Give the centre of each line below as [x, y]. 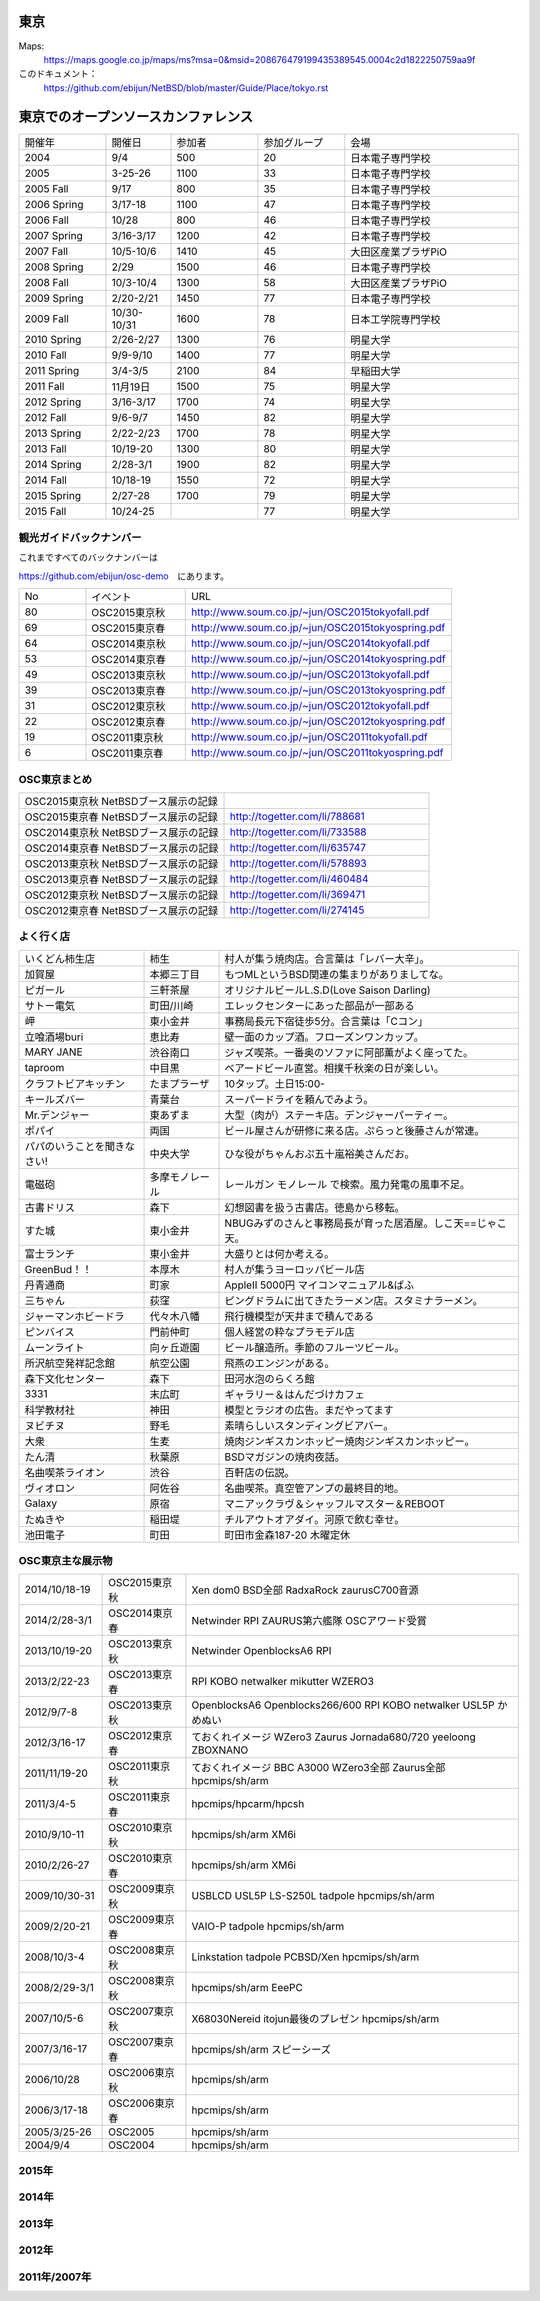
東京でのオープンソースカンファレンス [136, 116]
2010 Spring [53, 339]
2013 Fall [45, 448]
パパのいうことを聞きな [79, 1146]
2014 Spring [53, 464]
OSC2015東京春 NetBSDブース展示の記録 [121, 817]
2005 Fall [46, 188]
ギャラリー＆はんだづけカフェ [294, 1394]
